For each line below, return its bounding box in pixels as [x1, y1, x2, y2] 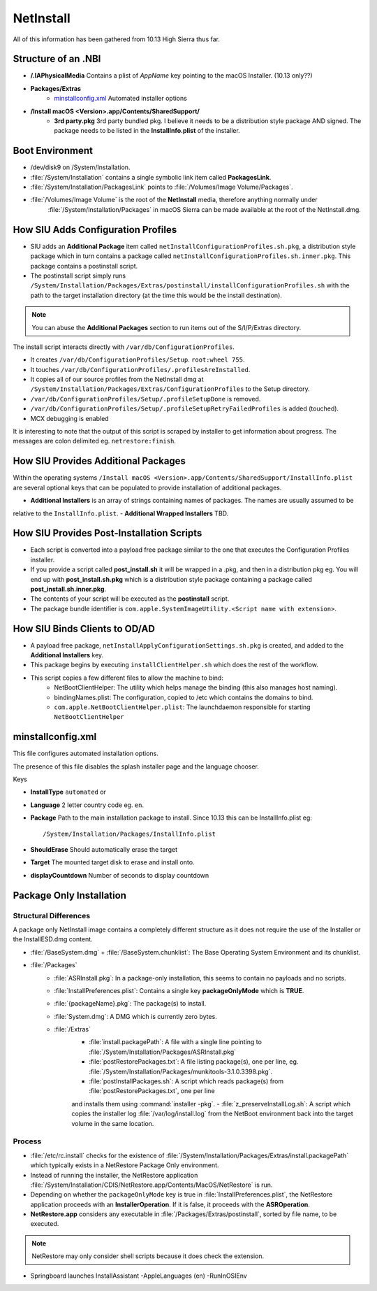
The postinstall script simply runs [30, 271, 126, 280]
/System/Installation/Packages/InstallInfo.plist [43, 829, 216, 838]
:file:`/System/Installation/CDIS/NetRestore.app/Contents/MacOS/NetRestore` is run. [30, 1181, 273, 1189]
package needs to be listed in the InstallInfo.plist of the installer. [54, 127, 240, 135]
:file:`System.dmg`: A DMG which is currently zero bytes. [54, 1012, 218, 1020]
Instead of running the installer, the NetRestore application [30, 1171, 198, 1179]
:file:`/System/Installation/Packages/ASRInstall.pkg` [89, 1048, 237, 1056]
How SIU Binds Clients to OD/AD [13, 622, 155, 634]
